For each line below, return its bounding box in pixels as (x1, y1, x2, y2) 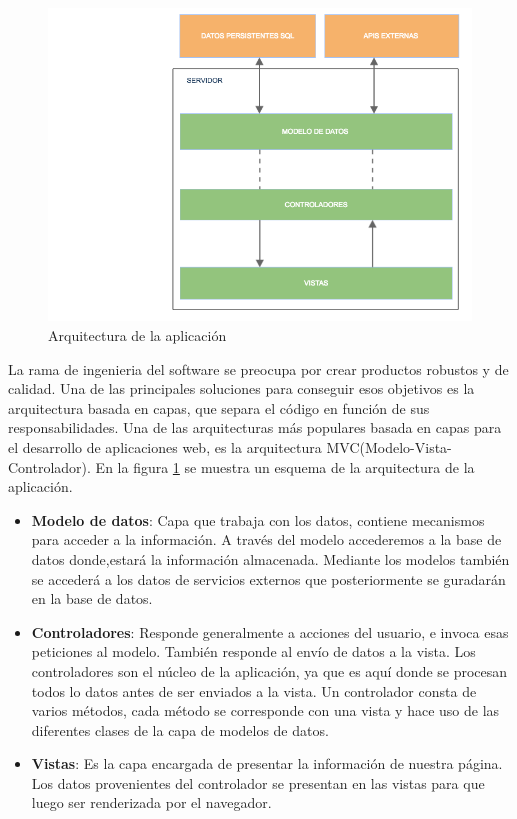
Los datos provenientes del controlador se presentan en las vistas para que (31, 772, 485, 793)
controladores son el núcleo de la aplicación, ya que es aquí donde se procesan (31, 660, 508, 681)
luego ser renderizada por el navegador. (31, 792, 272, 813)
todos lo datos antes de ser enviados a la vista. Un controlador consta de (31, 680, 477, 701)
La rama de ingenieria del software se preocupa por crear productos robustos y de (8, 358, 509, 379)
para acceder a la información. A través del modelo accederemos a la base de (31, 529, 502, 550)
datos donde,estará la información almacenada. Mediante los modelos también (31, 548, 510, 569)
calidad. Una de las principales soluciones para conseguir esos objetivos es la (8, 378, 475, 399)
